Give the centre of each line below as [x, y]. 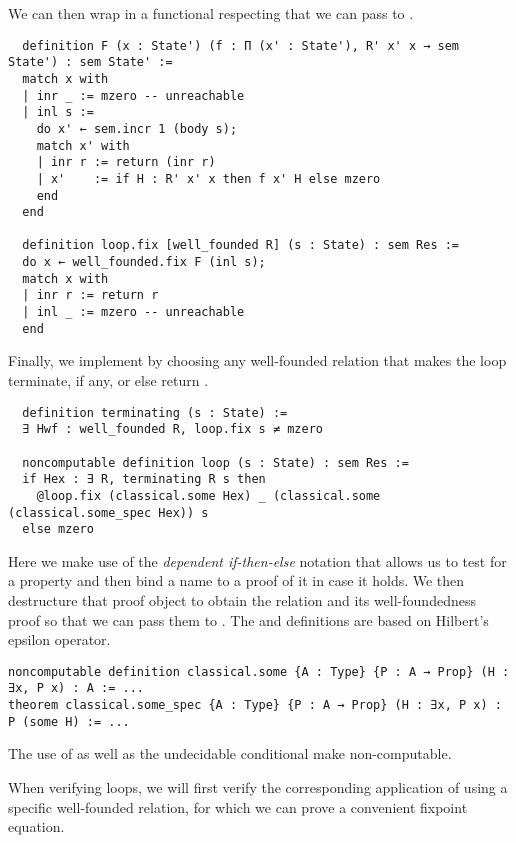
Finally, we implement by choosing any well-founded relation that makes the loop [257, 360]
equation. [36, 826]
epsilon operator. [59, 639]
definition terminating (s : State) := [155, 412]
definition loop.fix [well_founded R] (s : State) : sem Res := [241, 245]
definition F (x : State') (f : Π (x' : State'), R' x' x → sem [241, 45]
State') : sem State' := [90, 62]
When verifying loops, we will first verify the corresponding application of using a [258, 787]
